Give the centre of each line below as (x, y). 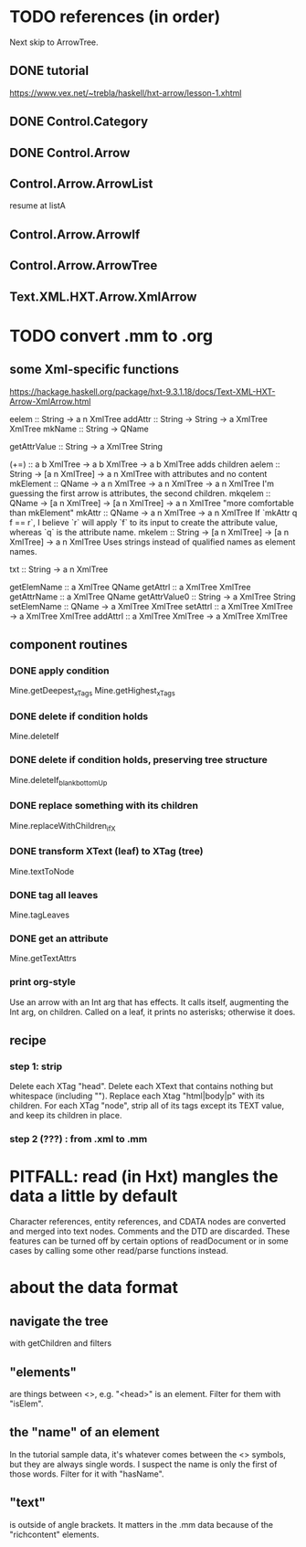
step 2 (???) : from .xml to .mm (79, 1139)
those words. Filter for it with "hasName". (87, 1474)
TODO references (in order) (115, 17)
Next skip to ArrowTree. (54, 42)
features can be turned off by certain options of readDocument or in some (149, 1241)
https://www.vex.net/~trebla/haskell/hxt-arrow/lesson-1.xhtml (126, 92)
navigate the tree (59, 1321)
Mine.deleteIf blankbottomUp (58, 781)
